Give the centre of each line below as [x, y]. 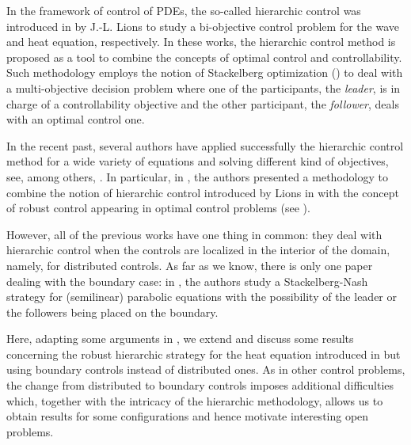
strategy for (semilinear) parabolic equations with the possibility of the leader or [202, 297]
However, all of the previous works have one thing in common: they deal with [194, 234]
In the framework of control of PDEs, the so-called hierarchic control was [184, 10]
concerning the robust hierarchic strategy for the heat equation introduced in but [204, 354]
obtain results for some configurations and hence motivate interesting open [188, 416]
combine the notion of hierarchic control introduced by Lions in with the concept [203, 192]
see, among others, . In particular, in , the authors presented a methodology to [197, 176]
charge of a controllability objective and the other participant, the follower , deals [203, 103]
